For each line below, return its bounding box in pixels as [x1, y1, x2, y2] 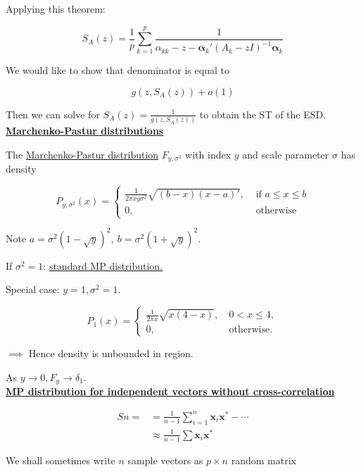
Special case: [6, 282, 60, 297]
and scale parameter [242, 147, 329, 161]
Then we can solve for [6, 106, 100, 121]
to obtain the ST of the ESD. [199, 106, 327, 121]
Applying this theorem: [6, 1, 106, 15]
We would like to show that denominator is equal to [6, 63, 229, 77]
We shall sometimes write [6, 452, 115, 467]
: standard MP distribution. [43, 258, 163, 273]
